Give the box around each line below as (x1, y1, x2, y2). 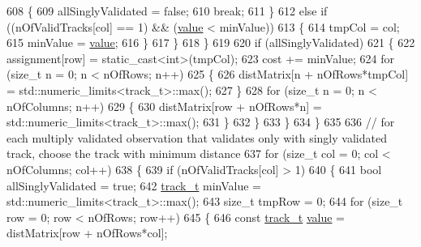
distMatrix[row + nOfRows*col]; (6, 224, 168, 241)
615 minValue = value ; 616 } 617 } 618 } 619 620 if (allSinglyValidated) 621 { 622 (6, 34, 415, 51)
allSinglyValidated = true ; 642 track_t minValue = (6, 177, 261, 194)
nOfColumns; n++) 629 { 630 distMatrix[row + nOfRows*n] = (6, 97, 322, 114)
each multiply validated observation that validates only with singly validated (6, 129, 387, 146)
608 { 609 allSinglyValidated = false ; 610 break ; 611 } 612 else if (6, 2, 328, 19)
